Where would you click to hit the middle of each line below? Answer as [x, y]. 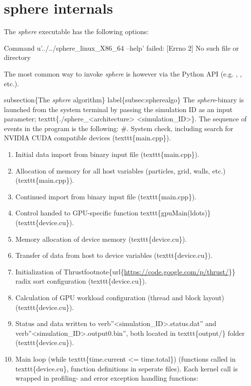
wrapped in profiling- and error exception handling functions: [107, 378]
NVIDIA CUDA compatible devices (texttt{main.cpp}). [87, 138]
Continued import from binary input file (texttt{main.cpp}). [106, 196]
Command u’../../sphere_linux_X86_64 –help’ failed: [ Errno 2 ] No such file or [122, 48]
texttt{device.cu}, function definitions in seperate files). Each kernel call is [126, 368]
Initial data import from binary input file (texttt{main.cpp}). [107, 154]
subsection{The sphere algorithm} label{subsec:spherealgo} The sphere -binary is [124, 100]
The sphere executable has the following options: [76, 31]
